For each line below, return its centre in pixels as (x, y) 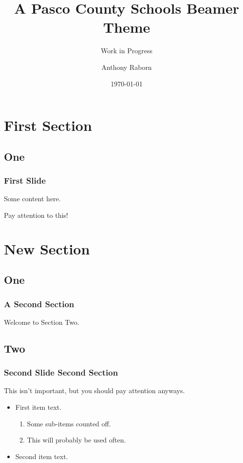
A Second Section (39, 304)
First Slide (25, 180)
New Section (47, 248)
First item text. (38, 407)
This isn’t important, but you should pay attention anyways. (94, 390)
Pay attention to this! (36, 215)
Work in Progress (127, 51)
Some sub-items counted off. (69, 423)
